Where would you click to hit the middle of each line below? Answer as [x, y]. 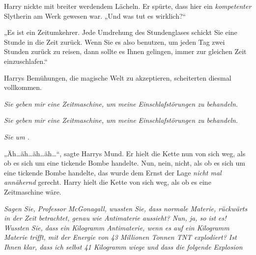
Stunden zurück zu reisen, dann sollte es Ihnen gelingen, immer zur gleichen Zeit [125, 51]
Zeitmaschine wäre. [33, 191]
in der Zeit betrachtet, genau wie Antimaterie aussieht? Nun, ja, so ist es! [115, 218]
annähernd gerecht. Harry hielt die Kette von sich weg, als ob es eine [108, 182]
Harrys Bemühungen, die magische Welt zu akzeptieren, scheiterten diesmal [118, 77]
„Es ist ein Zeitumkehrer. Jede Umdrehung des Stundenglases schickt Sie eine [121, 32]
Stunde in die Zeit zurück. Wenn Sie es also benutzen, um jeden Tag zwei [114, 42]
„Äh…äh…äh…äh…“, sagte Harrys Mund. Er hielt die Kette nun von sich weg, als [125, 153]
